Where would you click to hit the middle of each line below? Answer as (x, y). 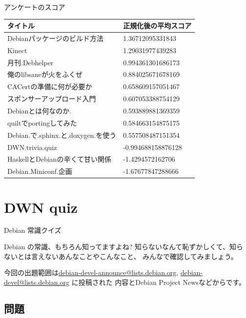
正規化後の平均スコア (157, 26)
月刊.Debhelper (31, 62)
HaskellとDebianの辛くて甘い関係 (59, 159)
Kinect (17, 50)
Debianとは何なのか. (40, 111)
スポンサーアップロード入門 (52, 99)
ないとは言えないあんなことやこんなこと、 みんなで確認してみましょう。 (121, 256)
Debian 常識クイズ (33, 230)
